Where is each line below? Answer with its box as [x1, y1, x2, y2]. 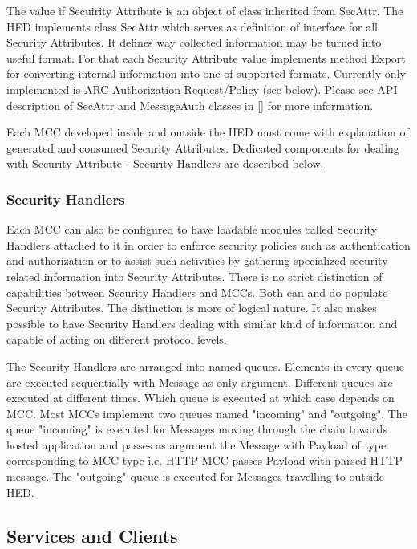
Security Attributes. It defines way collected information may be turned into [6, 34, 382, 51]
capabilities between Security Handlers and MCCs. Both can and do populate [6, 283, 388, 300]
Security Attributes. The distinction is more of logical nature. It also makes [6, 299, 377, 316]
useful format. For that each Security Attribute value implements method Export [6, 49, 406, 66]
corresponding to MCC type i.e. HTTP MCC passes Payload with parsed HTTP [6, 452, 403, 469]
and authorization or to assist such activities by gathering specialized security [6, 252, 388, 269]
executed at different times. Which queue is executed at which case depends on [6, 389, 395, 406]
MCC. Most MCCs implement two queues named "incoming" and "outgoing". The [6, 405, 407, 421]
